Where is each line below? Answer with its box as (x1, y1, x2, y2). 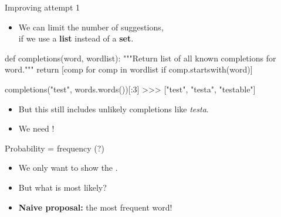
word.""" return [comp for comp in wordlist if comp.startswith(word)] (5, 63, 253, 75)
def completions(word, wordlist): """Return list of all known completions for (5, 51, 276, 64)
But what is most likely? (18, 181, 107, 193)
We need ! (18, 122, 55, 135)
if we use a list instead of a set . (18, 32, 134, 44)
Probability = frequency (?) (5, 142, 104, 154)
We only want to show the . (18, 161, 118, 174)
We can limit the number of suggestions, (18, 20, 164, 33)
